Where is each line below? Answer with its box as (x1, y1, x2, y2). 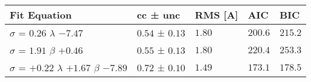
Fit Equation (10, 8, 72, 22)
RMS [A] (194, 8, 239, 22)
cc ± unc (136, 8, 181, 22)
